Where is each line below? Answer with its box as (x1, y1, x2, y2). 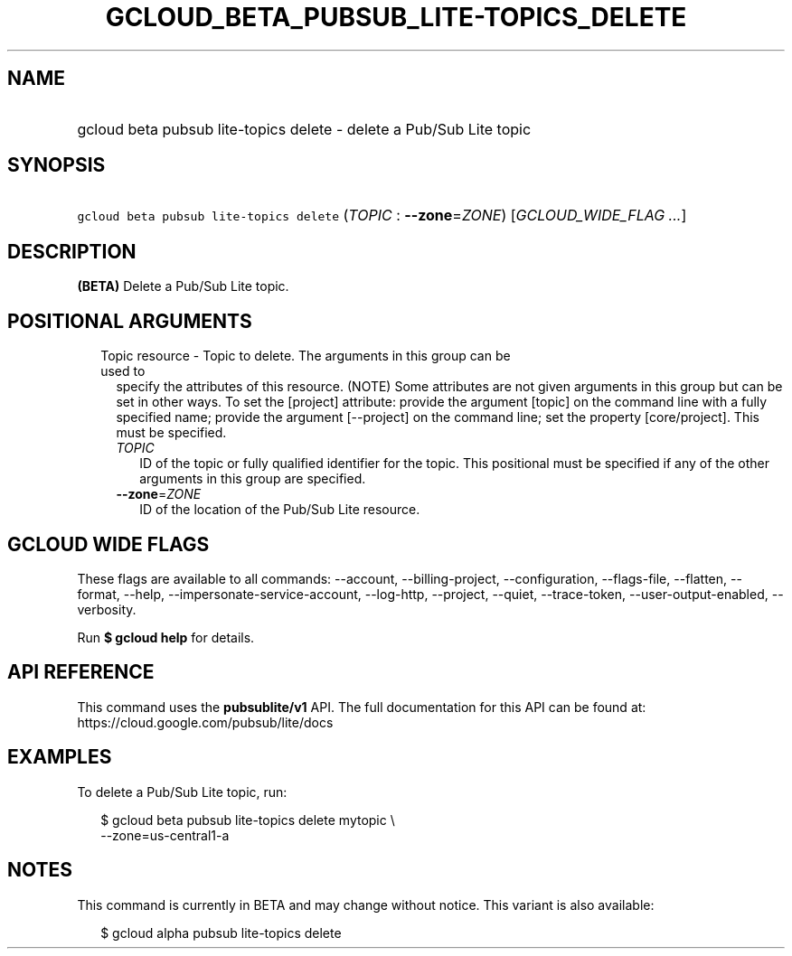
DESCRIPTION (7, 239, 137, 263)
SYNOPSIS (7, 154, 106, 177)
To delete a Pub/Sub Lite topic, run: (77, 783, 288, 800)
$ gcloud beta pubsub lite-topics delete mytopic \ (100, 811, 395, 828)
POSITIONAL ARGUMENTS (7, 309, 252, 333)
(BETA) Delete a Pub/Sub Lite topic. (77, 278, 289, 295)
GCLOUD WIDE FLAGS (7, 532, 210, 556)
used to (100, 363, 146, 380)
